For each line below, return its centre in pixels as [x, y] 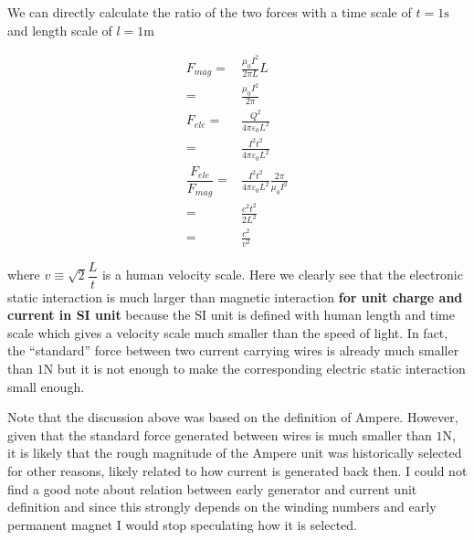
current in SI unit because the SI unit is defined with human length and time [232, 315]
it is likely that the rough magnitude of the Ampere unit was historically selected [235, 453]
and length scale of [60, 30]
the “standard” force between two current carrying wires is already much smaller [233, 350]
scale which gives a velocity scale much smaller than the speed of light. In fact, [228, 332]
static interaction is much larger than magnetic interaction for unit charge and [235, 296]
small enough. [46, 386]
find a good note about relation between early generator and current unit [212, 488]
